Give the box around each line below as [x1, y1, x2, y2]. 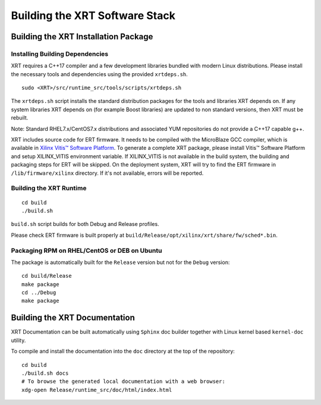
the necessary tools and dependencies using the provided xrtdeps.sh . [11, 70, 188, 77]
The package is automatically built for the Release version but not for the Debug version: [11, 259, 230, 266]
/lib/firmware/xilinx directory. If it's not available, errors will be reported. [11, 169, 204, 177]
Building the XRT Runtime [11, 184, 87, 193]
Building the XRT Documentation [11, 313, 135, 323]
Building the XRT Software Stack [11, 9, 175, 22]
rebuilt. [11, 114, 29, 121]
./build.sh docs [21, 369, 69, 376]
